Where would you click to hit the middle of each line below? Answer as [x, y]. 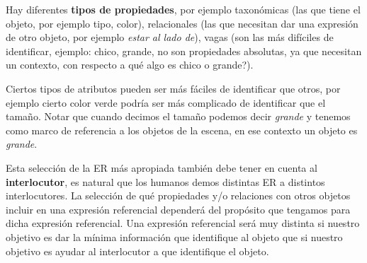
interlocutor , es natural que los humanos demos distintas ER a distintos [165, 181]
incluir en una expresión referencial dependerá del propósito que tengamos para [178, 209]
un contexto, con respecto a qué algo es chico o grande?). [130, 65]
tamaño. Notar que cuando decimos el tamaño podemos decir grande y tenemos [178, 116]
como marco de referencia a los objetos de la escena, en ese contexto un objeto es [182, 130]
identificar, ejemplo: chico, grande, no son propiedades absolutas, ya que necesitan [184, 51]
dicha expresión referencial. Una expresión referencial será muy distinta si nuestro [183, 223]
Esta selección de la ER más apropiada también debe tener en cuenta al [162, 167]
